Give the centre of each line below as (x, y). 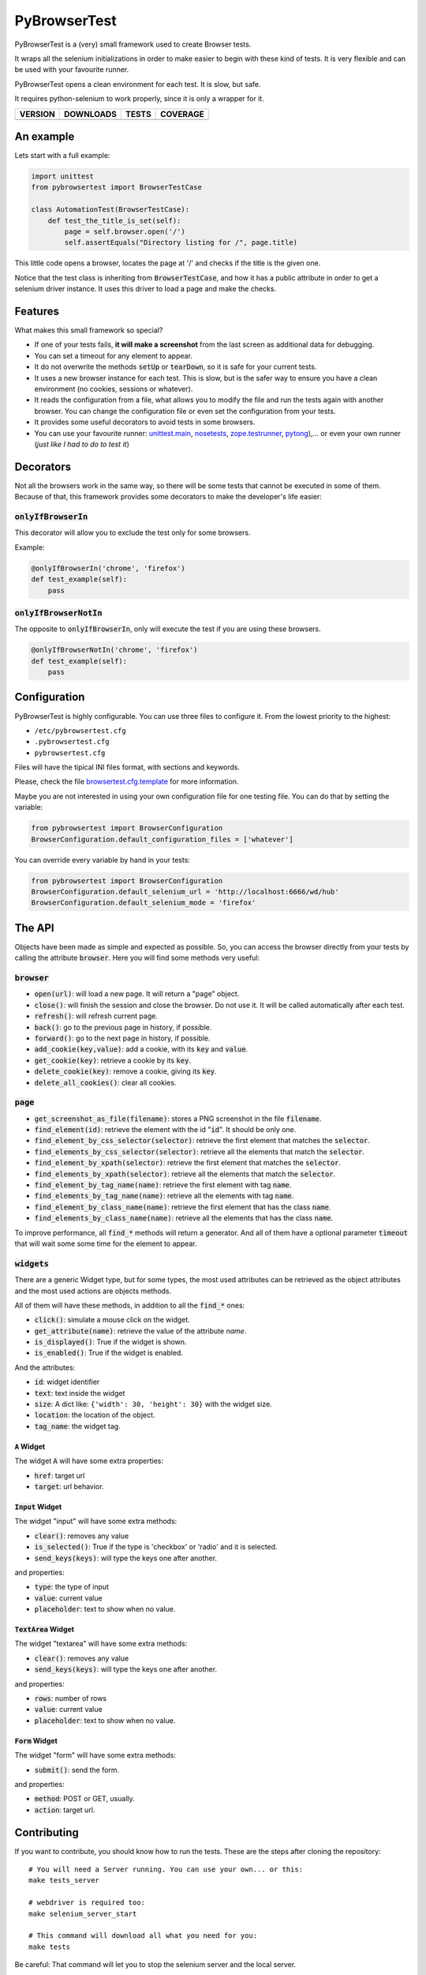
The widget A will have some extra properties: (89, 1461)
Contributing (47, 1832)
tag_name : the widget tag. (78, 1426)
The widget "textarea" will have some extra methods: (101, 1644)
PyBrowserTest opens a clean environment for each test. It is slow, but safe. (138, 84)
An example (45, 136)
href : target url (60, 1475)
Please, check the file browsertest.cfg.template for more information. (127, 781)
